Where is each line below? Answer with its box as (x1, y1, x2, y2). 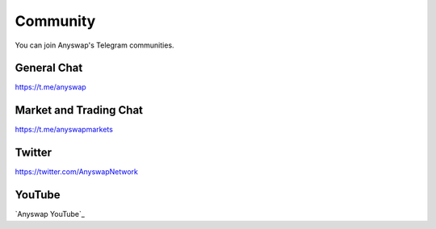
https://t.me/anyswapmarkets (15, 125, 113, 135)
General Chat (15, 61, 83, 75)
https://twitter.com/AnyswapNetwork (15, 167, 139, 177)
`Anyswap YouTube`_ (15, 210, 85, 219)
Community (15, 12, 96, 30)
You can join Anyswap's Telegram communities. (15, 40, 174, 50)
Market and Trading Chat (15, 103, 144, 117)
